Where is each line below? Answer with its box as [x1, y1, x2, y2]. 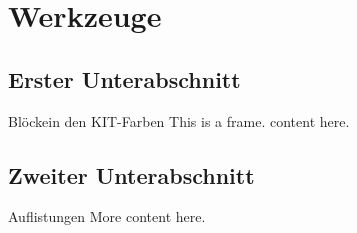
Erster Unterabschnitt [8, 63, 241, 94]
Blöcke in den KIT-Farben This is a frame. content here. [8, 110, 350, 131]
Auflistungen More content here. [8, 206, 206, 227]
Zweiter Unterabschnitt [8, 159, 255, 190]
